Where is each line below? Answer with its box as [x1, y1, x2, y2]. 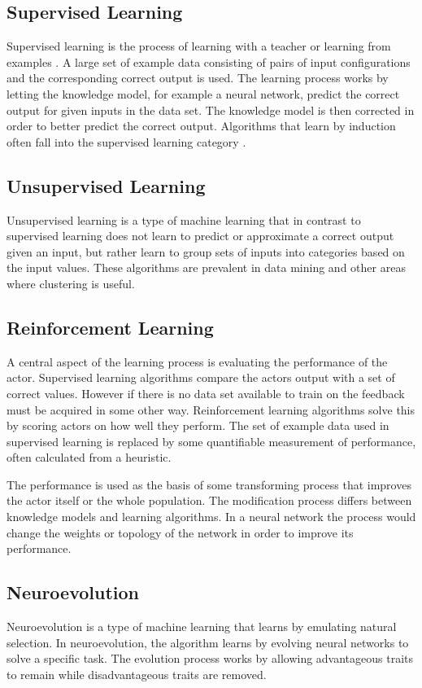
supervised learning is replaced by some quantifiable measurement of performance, [7, 432, 416, 449]
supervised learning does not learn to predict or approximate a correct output [7, 227, 394, 244]
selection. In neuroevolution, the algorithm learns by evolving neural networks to [7, 633, 409, 651]
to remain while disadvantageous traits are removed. [7, 665, 267, 682]
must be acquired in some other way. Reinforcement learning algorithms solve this [7, 401, 415, 418]
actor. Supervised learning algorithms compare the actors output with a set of [7, 369, 395, 386]
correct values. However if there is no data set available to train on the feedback [7, 384, 405, 401]
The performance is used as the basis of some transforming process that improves [7, 475, 411, 493]
